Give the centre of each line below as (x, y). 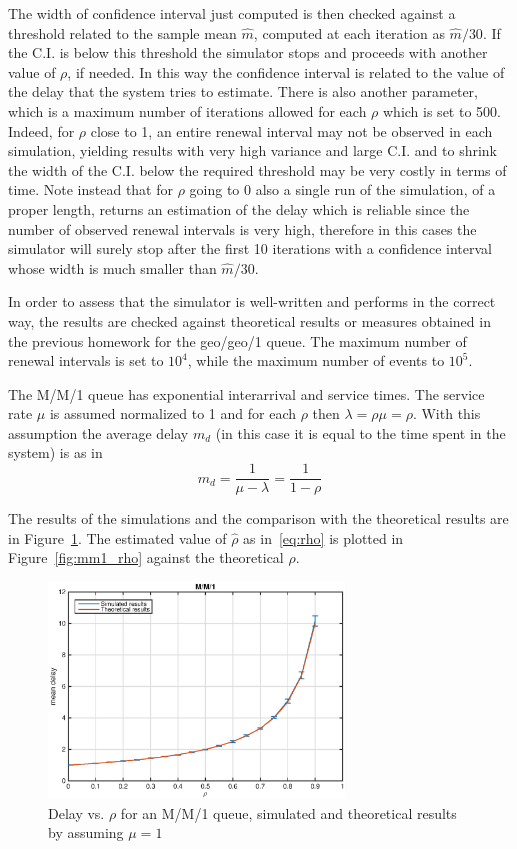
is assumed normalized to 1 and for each (172, 413)
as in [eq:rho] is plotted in (323, 537)
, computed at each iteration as (349, 32)
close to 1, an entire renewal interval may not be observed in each (291, 130)
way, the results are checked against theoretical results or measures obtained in (249, 320)
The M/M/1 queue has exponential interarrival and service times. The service (246, 393)
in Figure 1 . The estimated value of (117, 537)
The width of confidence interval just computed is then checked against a (232, 13)
